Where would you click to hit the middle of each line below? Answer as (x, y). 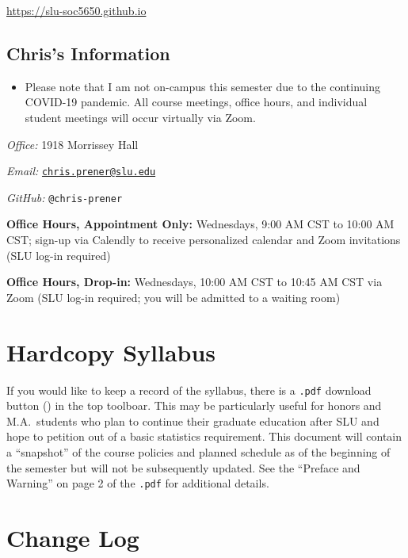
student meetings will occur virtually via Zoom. (140, 117)
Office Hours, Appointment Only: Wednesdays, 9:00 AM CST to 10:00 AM (200, 224)
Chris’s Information (88, 53)
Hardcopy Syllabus (111, 352)
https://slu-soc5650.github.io (76, 10)
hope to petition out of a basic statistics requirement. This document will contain (204, 436)
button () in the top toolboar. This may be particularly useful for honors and (194, 405)
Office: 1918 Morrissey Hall (72, 144)
